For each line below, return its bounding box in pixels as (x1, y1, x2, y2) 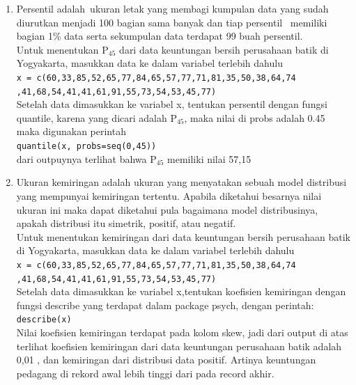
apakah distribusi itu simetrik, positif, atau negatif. (16, 216, 236, 230)
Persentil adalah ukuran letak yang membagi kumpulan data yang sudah (16, 1, 329, 15)
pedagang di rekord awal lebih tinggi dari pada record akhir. (16, 366, 274, 380)
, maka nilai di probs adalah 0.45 (184, 110, 325, 125)
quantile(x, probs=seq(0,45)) (16, 141, 157, 152)
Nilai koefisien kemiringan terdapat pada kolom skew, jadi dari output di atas (16, 325, 348, 340)
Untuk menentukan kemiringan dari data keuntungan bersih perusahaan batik (16, 229, 350, 244)
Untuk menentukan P (16, 42, 109, 56)
